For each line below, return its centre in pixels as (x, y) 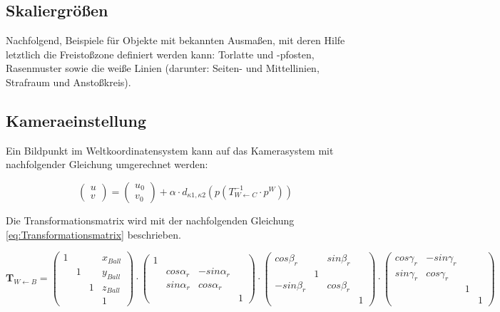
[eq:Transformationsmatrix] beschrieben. (93, 234)
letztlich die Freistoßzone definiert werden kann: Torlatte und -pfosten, (160, 54)
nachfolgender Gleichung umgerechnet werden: (107, 164)
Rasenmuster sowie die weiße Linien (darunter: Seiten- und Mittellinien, (163, 68)
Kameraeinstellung (76, 120)
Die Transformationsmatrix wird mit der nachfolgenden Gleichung (150, 220)
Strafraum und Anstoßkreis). (68, 82)
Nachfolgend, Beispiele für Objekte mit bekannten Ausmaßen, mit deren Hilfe (175, 40)
